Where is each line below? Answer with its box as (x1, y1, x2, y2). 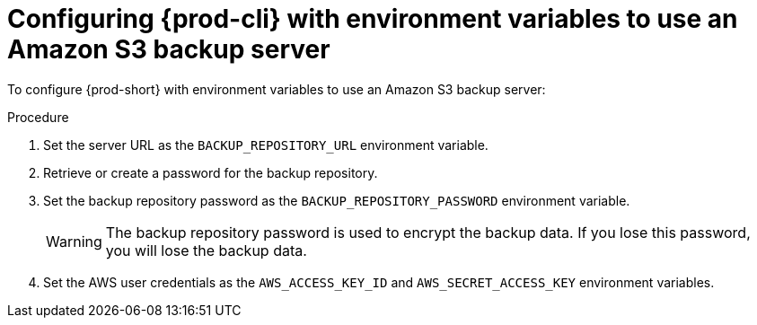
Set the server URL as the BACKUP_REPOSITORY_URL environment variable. (43, 136, 489, 153)
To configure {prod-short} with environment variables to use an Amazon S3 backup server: (7, 81, 546, 97)
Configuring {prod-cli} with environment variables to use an (7, 4, 738, 34)
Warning (46, 232, 102, 250)
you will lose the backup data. (105, 241, 307, 259)
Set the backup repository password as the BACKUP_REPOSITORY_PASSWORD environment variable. (43, 192, 630, 208)
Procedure (7, 109, 69, 125)
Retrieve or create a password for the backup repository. (43, 164, 378, 180)
